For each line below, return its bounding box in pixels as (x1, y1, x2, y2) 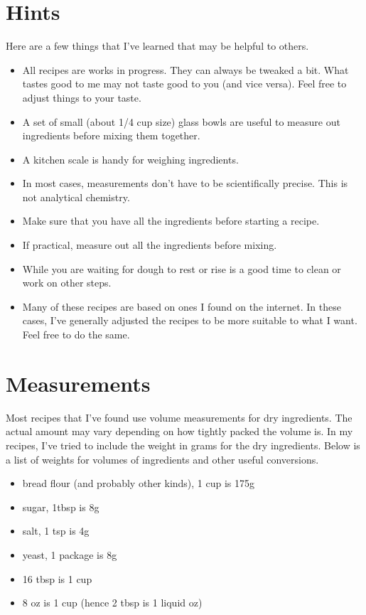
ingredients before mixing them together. (22, 128, 200, 143)
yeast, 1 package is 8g (22, 547, 117, 562)
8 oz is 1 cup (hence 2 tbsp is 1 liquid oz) (22, 595, 203, 610)
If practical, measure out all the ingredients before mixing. (22, 237, 277, 252)
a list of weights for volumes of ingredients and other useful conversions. (6, 451, 319, 466)
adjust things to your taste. (22, 90, 141, 105)
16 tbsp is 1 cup (22, 571, 92, 586)
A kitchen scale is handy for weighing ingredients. (22, 151, 239, 166)
